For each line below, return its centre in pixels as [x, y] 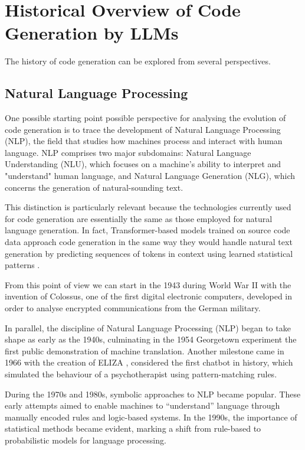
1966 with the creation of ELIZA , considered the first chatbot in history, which [149, 362]
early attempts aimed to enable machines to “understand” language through [142, 405]
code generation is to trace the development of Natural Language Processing [143, 129]
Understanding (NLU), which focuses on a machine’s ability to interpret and [143, 164]
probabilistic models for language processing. [86, 440]
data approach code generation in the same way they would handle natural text [149, 242]
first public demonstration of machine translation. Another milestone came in [145, 350]
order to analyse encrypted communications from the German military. [133, 308]
